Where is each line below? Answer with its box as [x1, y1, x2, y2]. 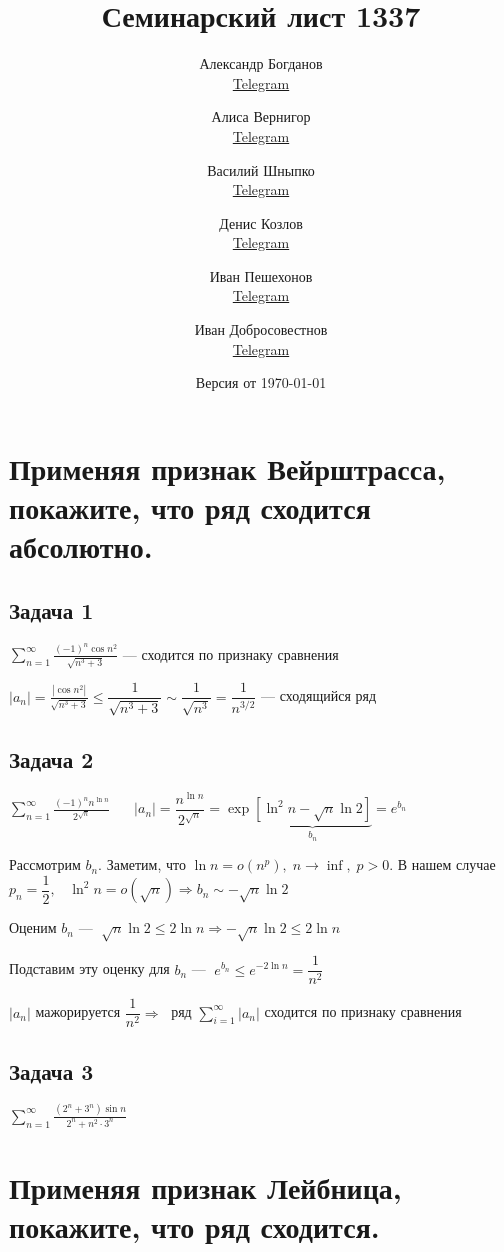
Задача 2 [9, 744, 94, 775]
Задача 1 [9, 594, 94, 625]
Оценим [9, 917, 57, 938]
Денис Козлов [219, 212, 303, 233]
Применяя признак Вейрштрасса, [9, 447, 446, 488]
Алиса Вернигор [211, 106, 311, 127]
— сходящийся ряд [261, 685, 377, 706]
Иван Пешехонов [209, 265, 313, 286]
